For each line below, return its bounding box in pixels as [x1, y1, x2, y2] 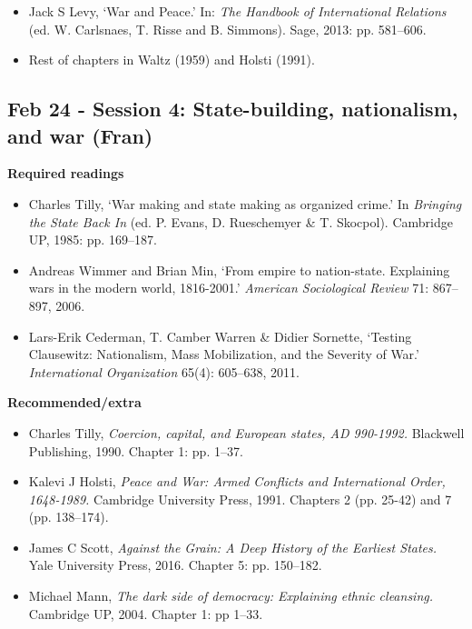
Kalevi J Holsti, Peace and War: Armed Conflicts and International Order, [28, 472, 446, 491]
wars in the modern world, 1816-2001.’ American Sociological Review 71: [28, 278, 429, 297]
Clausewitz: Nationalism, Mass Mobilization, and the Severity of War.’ [28, 344, 419, 364]
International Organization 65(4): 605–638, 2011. [28, 362, 300, 381]
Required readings [7, 164, 124, 183]
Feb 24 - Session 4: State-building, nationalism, [7, 95, 458, 123]
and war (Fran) [7, 121, 153, 149]
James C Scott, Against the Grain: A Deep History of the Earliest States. [28, 537, 438, 556]
